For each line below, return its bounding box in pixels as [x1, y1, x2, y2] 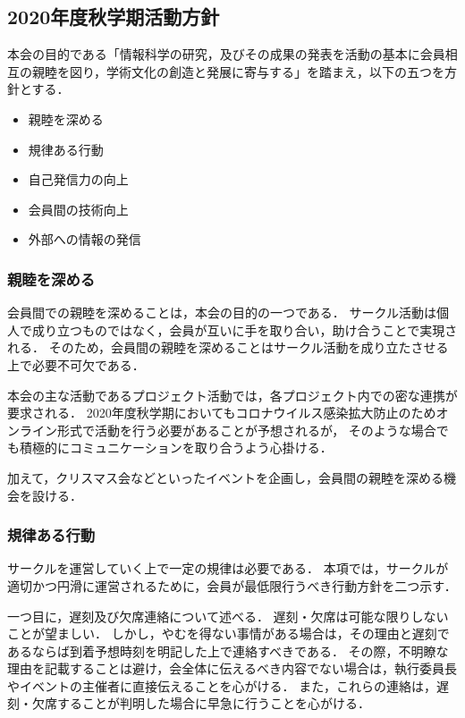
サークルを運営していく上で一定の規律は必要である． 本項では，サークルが [7, 559, 449, 578]
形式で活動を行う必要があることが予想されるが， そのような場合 [56, 420, 436, 439]
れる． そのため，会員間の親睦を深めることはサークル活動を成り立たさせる [7, 338, 449, 357]
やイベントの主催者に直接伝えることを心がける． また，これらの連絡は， [7, 676, 436, 695]
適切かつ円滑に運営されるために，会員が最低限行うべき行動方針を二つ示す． [7, 576, 457, 595]
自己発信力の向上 [28, 170, 129, 189]
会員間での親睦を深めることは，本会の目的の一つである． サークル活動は [7, 303, 437, 322]
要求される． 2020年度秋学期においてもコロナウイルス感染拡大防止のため [7, 403, 436, 422]
